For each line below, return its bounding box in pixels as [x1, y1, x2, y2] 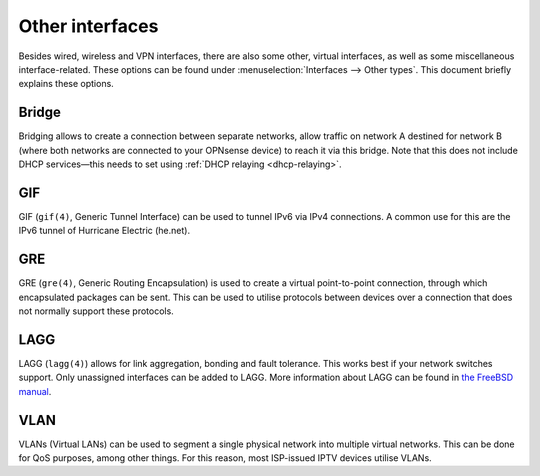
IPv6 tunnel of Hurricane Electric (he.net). [18, 225, 190, 237]
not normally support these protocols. [18, 305, 174, 317]
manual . [18, 385, 52, 397]
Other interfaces [18, 15, 159, 37]
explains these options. [18, 78, 114, 90]
